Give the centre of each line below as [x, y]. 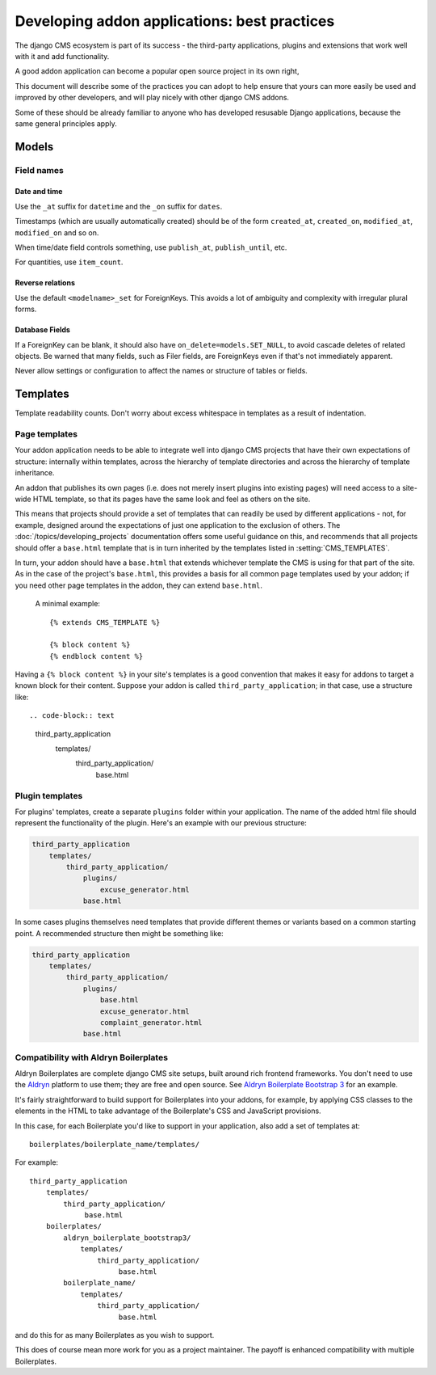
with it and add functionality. [62, 56]
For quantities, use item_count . [69, 262]
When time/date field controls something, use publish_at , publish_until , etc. [151, 247]
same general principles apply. [66, 123]
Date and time [39, 192]
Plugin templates [49, 795]
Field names [39, 170]
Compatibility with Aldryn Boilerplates [92, 1057]
